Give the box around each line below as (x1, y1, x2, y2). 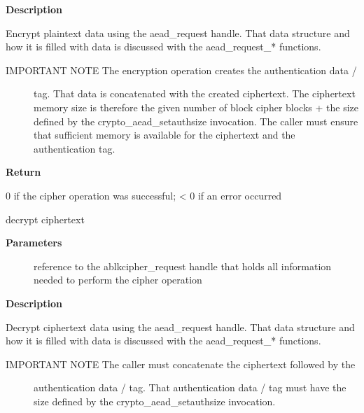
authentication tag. (34, 141, 115, 155)
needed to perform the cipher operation (34, 272, 202, 287)
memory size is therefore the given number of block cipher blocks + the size (34, 99, 359, 114)
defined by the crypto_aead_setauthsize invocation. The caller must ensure (34, 113, 358, 128)
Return (6, 164, 41, 179)
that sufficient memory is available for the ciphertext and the (34, 127, 295, 142)
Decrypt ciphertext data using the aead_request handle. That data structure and (6, 319, 355, 334)
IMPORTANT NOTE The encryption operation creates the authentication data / (6, 62, 357, 77)
